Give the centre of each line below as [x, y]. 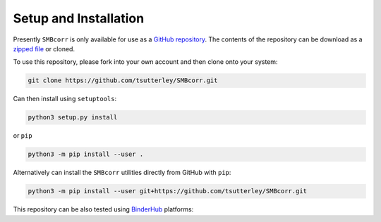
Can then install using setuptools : [65, 99]
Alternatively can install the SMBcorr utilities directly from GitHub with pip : [122, 173]
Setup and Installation [79, 18]
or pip [23, 136]
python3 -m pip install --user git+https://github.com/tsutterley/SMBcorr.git [167, 191]
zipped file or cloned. [44, 48]
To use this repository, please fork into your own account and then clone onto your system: [145, 62]
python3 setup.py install [73, 117]
